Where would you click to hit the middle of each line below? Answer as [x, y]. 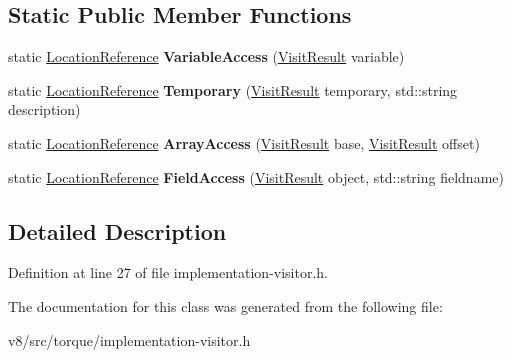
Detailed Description [117, 230]
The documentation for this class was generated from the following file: [225, 305]
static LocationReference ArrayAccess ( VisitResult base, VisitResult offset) [244, 142]
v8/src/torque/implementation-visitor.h [129, 339]
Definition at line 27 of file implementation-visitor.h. [168, 272]
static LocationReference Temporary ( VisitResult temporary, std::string [233, 89]
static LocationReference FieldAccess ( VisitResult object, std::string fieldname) [256, 176]
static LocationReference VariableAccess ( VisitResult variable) [206, 56]
